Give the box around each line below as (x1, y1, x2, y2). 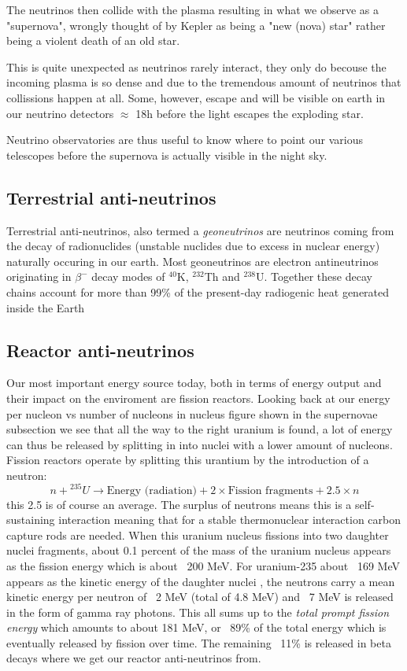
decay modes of (91, 268, 165, 285)
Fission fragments (228, 485, 313, 496)
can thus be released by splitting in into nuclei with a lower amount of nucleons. (6, 436, 393, 452)
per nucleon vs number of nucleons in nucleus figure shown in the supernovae (6, 405, 378, 422)
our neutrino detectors (6, 105, 114, 121)
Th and (204, 268, 240, 285)
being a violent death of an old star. (6, 32, 180, 49)
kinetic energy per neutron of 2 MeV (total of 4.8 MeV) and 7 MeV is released (6, 588, 394, 605)
